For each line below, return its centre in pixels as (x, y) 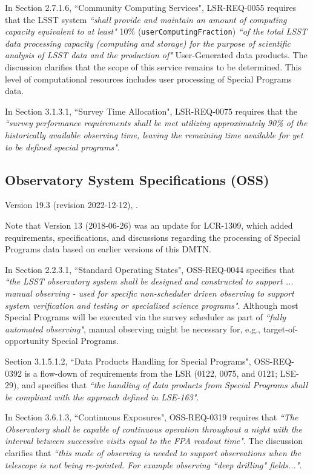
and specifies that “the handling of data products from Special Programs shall (165, 385)
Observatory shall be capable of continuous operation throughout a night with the (153, 429)
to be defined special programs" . (62, 147)
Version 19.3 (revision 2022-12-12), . (71, 205)
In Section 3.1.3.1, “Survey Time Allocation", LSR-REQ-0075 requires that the (151, 111)
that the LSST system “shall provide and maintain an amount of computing (146, 19)
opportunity (27, 341)
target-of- (280, 328)
